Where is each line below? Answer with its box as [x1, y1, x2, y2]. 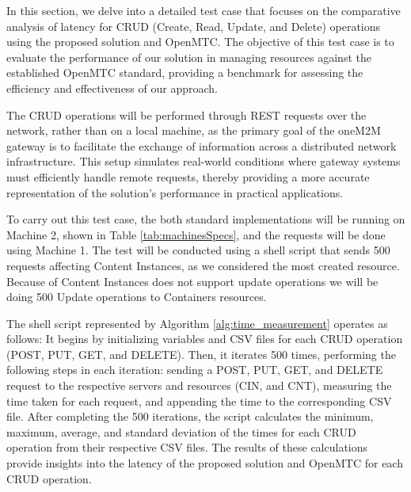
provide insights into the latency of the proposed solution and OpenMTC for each [6, 455, 403, 471]
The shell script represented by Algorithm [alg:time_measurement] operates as [6, 315, 388, 331]
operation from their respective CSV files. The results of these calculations [6, 439, 368, 456]
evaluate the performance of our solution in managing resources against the [6, 48, 371, 65]
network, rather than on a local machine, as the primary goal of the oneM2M [6, 122, 381, 139]
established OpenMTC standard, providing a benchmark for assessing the [6, 64, 363, 81]
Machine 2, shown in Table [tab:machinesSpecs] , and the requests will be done [6, 226, 386, 242]
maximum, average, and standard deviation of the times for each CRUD [6, 423, 356, 440]
